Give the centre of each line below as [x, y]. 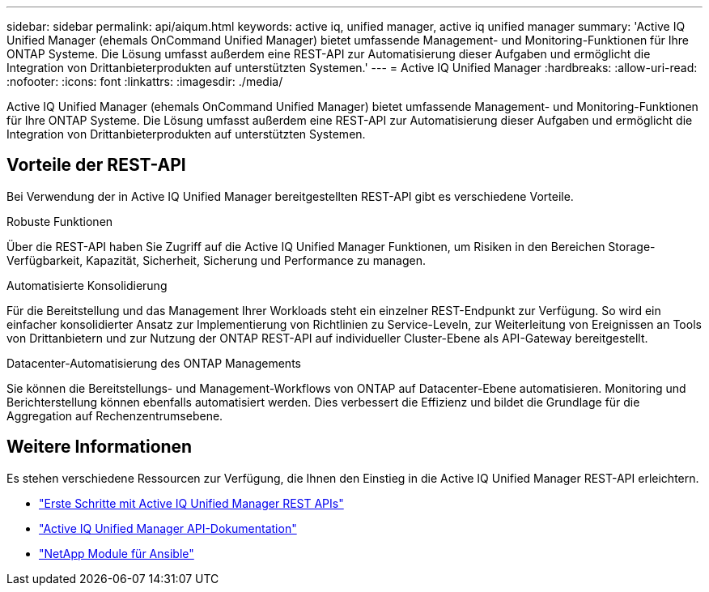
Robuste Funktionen [60, 221]
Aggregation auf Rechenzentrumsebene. [115, 415]
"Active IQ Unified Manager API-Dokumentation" [168, 528]
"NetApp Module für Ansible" [117, 553]
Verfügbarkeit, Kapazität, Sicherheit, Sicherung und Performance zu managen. [217, 260]
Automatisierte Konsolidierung [87, 285]
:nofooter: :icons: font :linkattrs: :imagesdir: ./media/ [145, 81]
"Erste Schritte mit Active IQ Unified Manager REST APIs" [191, 503]
